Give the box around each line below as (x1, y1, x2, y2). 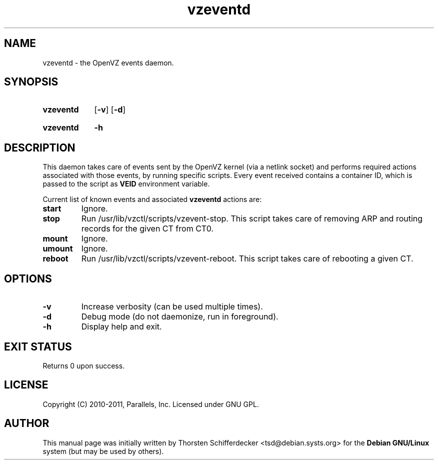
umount (42, 243, 73, 254)
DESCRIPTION (4, 141, 75, 154)
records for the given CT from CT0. (81, 223, 213, 234)
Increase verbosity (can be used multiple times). (81, 301, 263, 312)
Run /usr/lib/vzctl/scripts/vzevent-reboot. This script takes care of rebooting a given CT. (81, 253, 413, 264)
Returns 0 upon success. (42, 361, 125, 370)
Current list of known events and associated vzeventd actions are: (42, 195, 262, 204)
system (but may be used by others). (42, 446, 164, 455)
